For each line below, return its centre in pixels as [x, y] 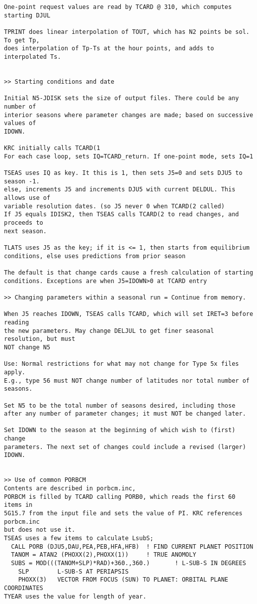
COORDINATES [24, 588]
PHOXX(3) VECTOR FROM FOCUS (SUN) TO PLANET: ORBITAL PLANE [123, 580]
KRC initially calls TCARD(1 [52, 148]
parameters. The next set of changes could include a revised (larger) [125, 447]
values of [20, 123]
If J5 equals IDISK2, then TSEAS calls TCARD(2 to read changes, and [122, 215]
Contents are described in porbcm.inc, [70, 489]
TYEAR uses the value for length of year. [75, 596]
